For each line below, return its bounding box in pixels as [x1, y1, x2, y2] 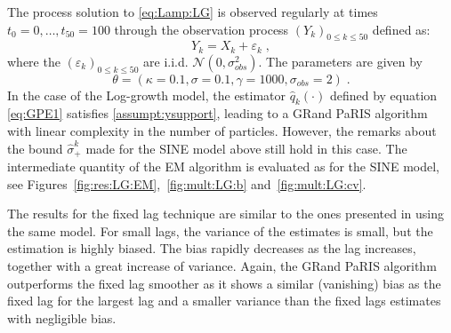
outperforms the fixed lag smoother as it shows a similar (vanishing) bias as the [7, 274, 441, 292]
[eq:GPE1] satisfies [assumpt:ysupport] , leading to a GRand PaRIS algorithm [7, 104, 428, 123]
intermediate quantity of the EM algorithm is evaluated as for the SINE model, [7, 157, 440, 176]
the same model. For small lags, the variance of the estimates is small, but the [7, 221, 433, 240]
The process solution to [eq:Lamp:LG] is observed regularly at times [7, 3, 378, 20]
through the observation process [114, 20, 289, 38]
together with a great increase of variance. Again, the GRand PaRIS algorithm [7, 257, 437, 275]
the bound [7, 139, 63, 157]
